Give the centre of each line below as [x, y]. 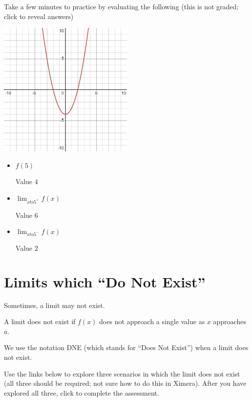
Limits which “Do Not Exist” [105, 281]
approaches [230, 321]
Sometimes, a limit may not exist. [54, 305]
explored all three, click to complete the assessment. [82, 392]
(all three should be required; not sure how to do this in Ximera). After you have [125, 383]
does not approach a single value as [152, 321]
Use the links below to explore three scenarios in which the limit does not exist [122, 373]
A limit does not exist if [40, 321]
